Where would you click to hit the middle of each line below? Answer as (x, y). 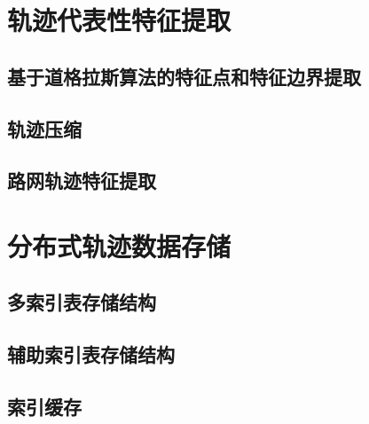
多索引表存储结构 (82, 302)
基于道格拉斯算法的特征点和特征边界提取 (184, 76)
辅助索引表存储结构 (91, 354)
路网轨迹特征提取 (82, 181)
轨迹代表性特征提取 (119, 20)
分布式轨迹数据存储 (119, 245)
